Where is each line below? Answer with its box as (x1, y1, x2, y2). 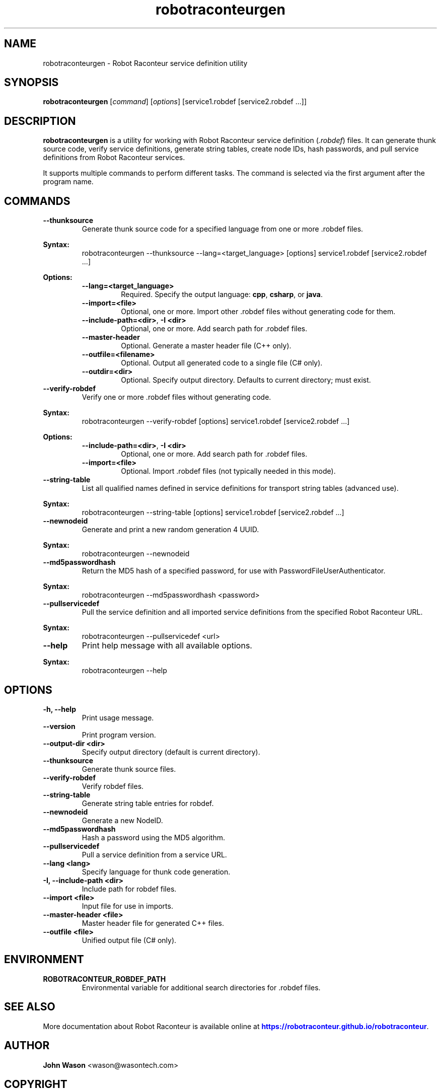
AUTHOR (4, 1039, 50, 1052)
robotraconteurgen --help (82, 666, 167, 675)
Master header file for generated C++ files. (82, 918, 224, 927)
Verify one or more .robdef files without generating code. (82, 393, 271, 402)
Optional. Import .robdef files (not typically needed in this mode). (121, 467, 336, 476)
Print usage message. (82, 713, 154, 722)
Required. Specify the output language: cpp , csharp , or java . (121, 290, 323, 299)
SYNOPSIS (4, 76, 59, 89)
